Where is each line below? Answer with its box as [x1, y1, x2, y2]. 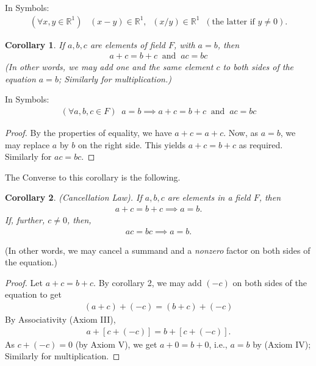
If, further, [5, 213, 45, 226]
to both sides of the [223, 60, 294, 73]
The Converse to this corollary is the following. [5, 170, 181, 183]
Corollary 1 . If [5, 38, 65, 51]
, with [173, 38, 195, 51]
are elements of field [90, 38, 165, 51]
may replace [5, 138, 50, 151]
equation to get [5, 288, 62, 301]
